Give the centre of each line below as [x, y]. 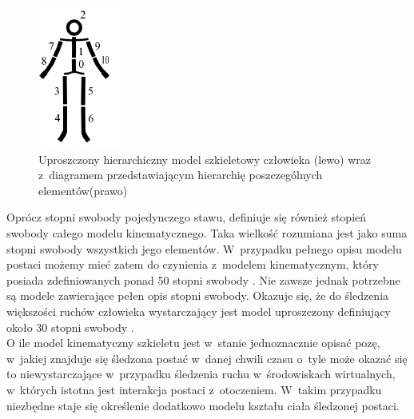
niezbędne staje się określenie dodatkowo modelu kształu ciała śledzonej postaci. [203, 405]
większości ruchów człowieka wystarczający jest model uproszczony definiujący [199, 311]
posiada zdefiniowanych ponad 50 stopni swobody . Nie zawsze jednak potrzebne [203, 279]
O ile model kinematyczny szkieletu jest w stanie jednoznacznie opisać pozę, [193, 343]
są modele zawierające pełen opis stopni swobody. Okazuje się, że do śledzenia [198, 295]
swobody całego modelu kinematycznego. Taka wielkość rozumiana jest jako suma [207, 232]
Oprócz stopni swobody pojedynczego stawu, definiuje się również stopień [187, 217]
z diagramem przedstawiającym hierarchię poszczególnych [181, 175]
